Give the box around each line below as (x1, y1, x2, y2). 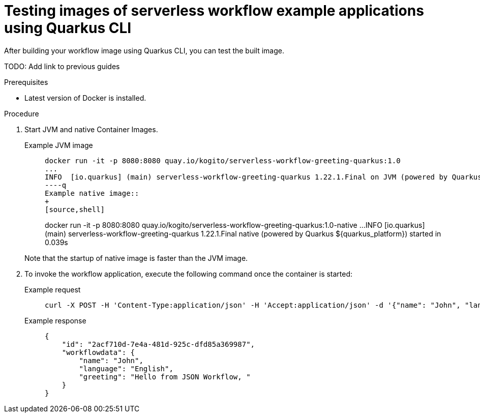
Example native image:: (45, 189, 139, 197)
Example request (24, 285, 81, 294)
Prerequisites (4, 77, 48, 86)
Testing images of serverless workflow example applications (4, 2, 424, 19)
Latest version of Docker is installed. (24, 93, 146, 102)
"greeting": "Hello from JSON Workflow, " (79, 372, 251, 381)
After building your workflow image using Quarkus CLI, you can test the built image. (4, 46, 285, 55)
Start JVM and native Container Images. (24, 125, 158, 134)
